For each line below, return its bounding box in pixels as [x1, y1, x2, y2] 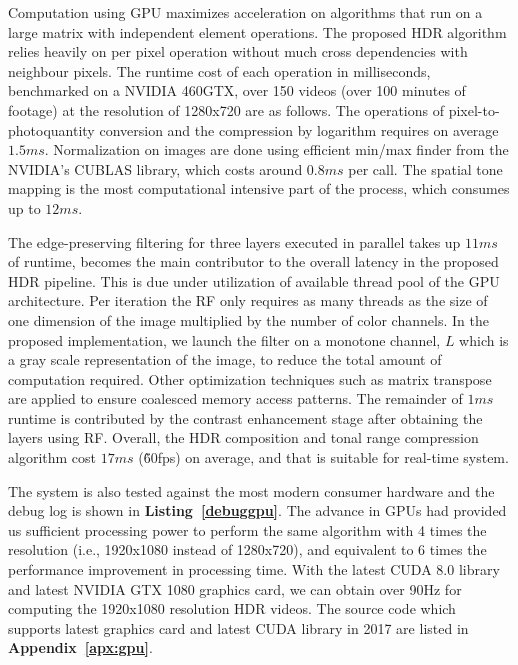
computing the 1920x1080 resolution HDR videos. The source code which [8, 598, 456, 619]
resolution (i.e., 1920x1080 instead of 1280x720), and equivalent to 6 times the [8, 539, 487, 560]
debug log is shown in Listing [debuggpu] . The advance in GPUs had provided [8, 500, 507, 521]
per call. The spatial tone [348, 158, 503, 179]
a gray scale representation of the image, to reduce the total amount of [8, 349, 442, 370]
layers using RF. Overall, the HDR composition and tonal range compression [8, 427, 479, 448]
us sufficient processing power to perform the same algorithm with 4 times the [8, 519, 487, 540]
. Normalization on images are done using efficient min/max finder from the [44, 139, 509, 160]
